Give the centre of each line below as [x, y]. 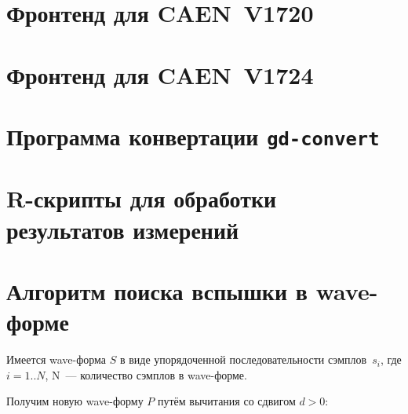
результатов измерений [123, 229]
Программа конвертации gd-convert [193, 136]
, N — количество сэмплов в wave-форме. [146, 374]
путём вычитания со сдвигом [226, 401]
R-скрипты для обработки [142, 198]
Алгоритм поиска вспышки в [157, 291]
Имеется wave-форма [56, 359]
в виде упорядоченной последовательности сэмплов [243, 359]
